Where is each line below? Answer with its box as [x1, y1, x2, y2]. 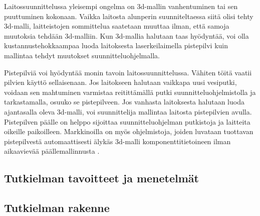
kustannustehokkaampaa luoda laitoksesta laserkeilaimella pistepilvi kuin [4, 40, 228, 51]
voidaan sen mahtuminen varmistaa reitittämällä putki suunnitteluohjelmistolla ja [4, 86, 256, 97]
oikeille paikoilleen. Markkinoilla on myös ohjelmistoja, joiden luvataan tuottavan [4, 126, 253, 137]
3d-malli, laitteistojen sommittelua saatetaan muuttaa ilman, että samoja [4, 21, 229, 31]
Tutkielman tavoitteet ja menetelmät [4, 170, 199, 186]
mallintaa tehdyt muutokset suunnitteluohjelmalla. [4, 50, 160, 60]
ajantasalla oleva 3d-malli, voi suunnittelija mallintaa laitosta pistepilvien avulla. [4, 106, 252, 117]
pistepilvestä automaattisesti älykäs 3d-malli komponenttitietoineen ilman [4, 136, 231, 146]
